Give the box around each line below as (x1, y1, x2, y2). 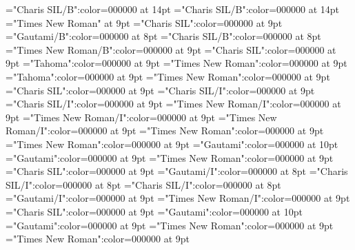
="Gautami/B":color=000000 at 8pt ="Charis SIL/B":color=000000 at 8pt (6, 29, 321, 43)
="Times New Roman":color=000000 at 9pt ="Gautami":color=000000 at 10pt (6, 136, 338, 151)
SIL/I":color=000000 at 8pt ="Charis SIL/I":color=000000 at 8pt (6, 177, 281, 191)
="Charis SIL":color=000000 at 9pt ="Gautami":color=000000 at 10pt (6, 204, 303, 218)
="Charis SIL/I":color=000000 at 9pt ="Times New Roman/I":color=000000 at (6, 96, 341, 111)
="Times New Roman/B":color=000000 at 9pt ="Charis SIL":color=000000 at (6, 42, 336, 56)
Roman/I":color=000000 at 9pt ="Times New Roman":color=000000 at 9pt (6, 123, 324, 138)
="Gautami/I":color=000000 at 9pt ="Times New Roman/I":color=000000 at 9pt (6, 191, 350, 205)
